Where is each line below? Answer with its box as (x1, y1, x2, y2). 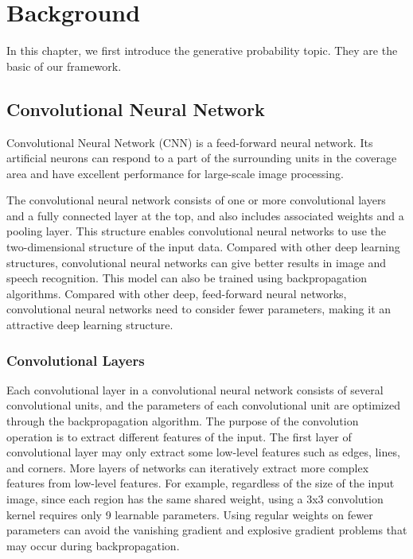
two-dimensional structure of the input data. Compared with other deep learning (6, 239, 400, 255)
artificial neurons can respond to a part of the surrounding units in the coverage (6, 149, 397, 166)
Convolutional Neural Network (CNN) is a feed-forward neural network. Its (6, 134, 373, 150)
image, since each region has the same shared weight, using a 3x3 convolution (6, 491, 384, 507)
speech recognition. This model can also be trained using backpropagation (6, 270, 368, 286)
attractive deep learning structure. (6, 316, 173, 333)
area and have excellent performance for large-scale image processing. (6, 165, 344, 181)
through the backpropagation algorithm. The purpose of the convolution (6, 413, 359, 429)
